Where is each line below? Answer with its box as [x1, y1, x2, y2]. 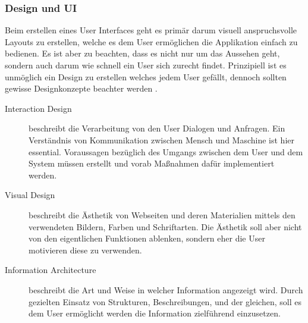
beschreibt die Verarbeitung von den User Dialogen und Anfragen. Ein [29, 122, 285, 134]
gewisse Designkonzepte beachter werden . [5, 82, 158, 95]
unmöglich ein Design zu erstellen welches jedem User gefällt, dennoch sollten [5, 70, 287, 83]
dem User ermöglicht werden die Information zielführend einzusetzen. [29, 307, 281, 319]
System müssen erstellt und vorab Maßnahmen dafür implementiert [29, 157, 275, 170]
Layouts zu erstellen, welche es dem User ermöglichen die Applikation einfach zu [5, 35, 298, 48]
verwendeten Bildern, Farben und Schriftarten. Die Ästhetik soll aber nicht [29, 220, 302, 233]
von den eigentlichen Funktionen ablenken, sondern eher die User [29, 232, 265, 244]
